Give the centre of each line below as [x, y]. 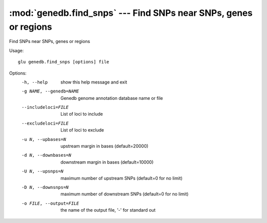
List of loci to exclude [82, 130]
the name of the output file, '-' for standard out [108, 210]
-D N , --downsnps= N [45, 187]
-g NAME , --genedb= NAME [50, 91]
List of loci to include [82, 114]
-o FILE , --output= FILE [50, 203]
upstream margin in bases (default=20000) [104, 146]
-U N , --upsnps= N [43, 171]
